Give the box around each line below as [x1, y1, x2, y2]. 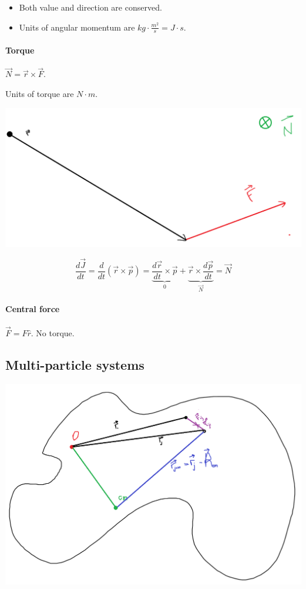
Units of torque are [5, 88, 74, 100]
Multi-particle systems [5, 355, 144, 373]
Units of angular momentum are [19, 21, 135, 33]
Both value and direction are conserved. [19, 1, 162, 13]
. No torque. [31, 326, 75, 339]
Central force [5, 303, 60, 315]
